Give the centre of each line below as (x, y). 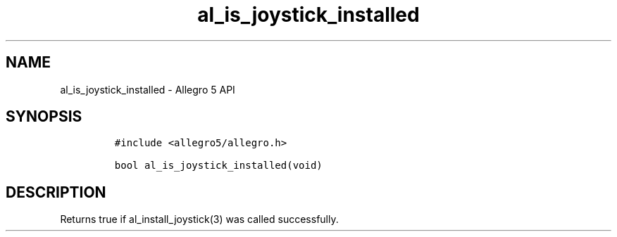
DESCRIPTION (56, 192)
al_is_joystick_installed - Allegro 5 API (148, 89)
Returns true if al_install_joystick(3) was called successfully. (199, 219)
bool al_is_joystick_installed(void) (218, 166)
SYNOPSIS (44, 117)
